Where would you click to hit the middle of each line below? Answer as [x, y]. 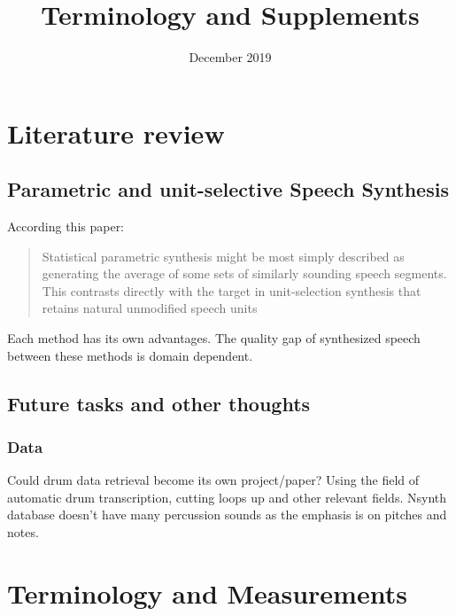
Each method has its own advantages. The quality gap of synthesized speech [214, 338]
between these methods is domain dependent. [130, 355]
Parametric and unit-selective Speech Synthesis [228, 189]
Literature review [116, 133]
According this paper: [66, 226]
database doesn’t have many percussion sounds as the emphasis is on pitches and [227, 515]
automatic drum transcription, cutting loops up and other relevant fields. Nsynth [227, 497]
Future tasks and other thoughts [159, 403]
